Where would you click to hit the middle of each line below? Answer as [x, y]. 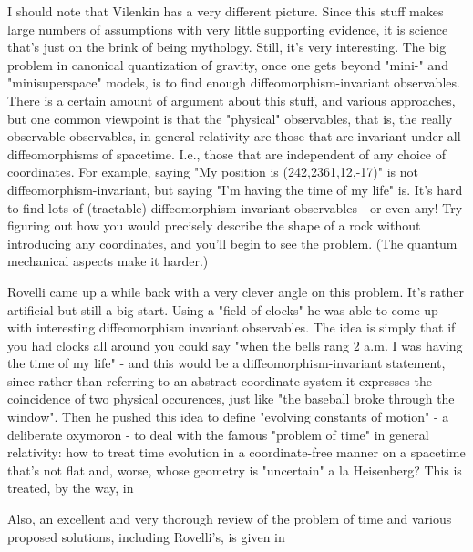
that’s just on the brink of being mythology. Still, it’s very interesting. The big [227, 47]
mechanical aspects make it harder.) [108, 261]
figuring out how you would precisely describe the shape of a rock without [214, 225]
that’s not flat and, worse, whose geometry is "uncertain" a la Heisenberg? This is [235, 470]
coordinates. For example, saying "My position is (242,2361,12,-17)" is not [213, 172]
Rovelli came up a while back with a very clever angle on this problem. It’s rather [236, 291]
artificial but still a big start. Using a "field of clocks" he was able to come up [223, 309]
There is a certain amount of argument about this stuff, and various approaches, [231, 100]
